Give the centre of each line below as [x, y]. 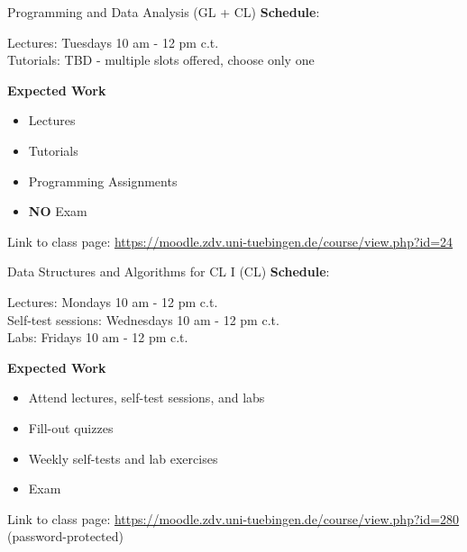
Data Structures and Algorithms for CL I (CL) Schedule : [169, 271]
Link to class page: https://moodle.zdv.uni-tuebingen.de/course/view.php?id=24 [230, 241]
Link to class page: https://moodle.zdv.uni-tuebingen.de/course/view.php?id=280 [233, 518]
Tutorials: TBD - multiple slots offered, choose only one [161, 60]
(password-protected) [65, 536]
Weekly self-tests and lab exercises [123, 458]
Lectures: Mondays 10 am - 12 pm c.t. [113, 301]
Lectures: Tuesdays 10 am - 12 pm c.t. [113, 42]
